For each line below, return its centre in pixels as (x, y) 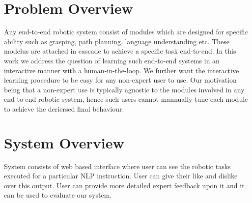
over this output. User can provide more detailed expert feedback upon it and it (124, 185)
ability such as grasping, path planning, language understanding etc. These (117, 41)
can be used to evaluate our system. (58, 195)
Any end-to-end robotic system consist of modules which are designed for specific (126, 32)
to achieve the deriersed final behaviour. (64, 108)
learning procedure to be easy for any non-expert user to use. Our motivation (120, 80)
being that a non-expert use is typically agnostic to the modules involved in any (124, 89)
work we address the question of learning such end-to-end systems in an (112, 60)
